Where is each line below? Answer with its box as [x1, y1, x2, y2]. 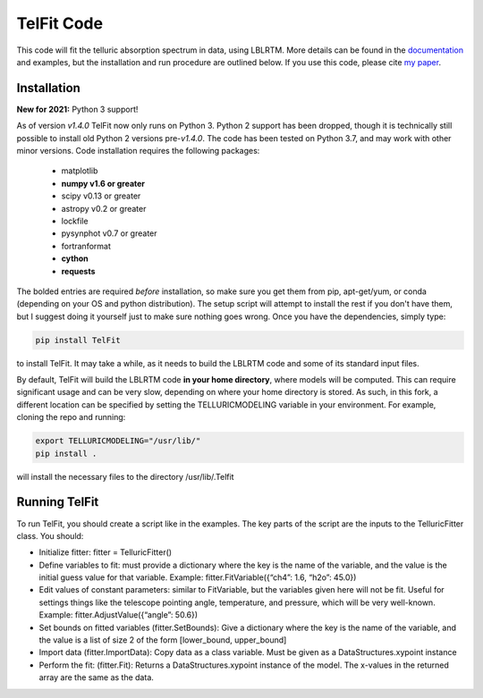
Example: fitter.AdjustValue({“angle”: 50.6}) [38, 610, 199, 620]
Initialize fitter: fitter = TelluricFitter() [38, 547, 173, 558]
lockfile [61, 215, 89, 226]
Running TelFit [16, 494, 99, 509]
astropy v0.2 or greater [61, 203, 147, 214]
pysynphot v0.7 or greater [61, 228, 157, 239]
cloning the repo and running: [16, 412, 126, 423]
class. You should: [16, 530, 84, 541]
